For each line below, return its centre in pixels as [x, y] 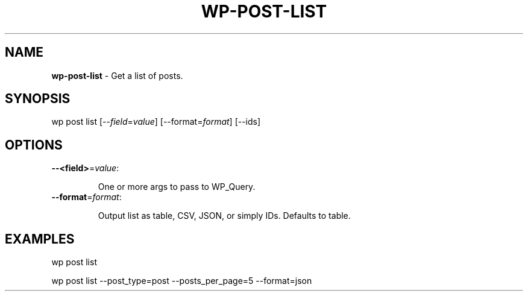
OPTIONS [34, 145]
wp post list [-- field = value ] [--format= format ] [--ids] [156, 122]
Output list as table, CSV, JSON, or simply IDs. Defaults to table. [224, 216]
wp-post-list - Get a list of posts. [117, 75]
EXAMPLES [40, 239]
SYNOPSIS [38, 99]
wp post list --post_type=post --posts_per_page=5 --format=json [182, 281]
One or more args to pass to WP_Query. [177, 187]
